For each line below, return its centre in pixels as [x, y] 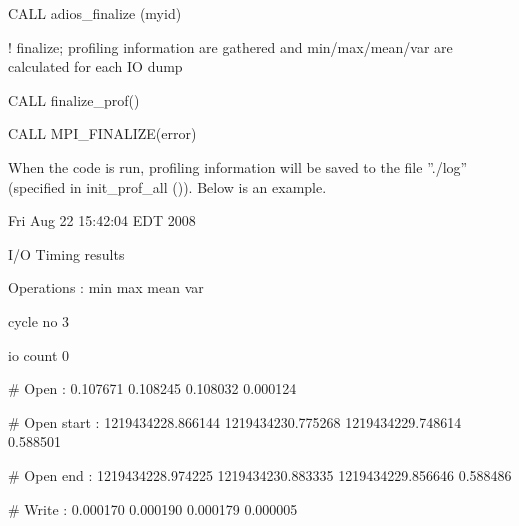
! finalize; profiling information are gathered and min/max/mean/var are [230, 46]
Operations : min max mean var [106, 287]
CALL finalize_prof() [74, 99]
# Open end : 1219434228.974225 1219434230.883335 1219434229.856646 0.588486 [260, 474]
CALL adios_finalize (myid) [95, 13]
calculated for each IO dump [95, 66]
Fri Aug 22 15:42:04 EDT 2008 [102, 220]
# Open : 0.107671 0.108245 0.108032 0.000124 [152, 388]
